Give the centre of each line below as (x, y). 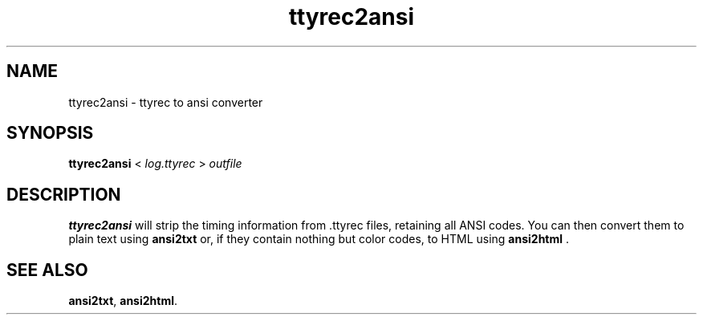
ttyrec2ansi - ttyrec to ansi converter (166, 102)
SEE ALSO (47, 270)
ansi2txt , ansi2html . (123, 301)
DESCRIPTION (64, 194)
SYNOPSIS (50, 133)
